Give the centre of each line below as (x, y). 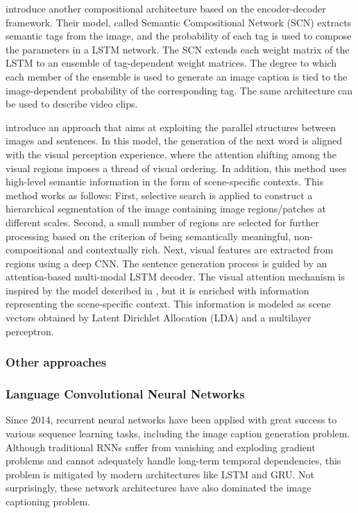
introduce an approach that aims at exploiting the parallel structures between (171, 127)
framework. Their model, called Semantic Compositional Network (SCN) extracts (179, 22)
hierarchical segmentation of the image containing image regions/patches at (166, 209)
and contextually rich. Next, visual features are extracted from (201, 250)
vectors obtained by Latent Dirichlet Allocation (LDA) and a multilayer (159, 318)
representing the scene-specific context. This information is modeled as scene (168, 304)
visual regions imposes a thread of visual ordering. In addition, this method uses (176, 168)
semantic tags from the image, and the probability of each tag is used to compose (179, 36)
